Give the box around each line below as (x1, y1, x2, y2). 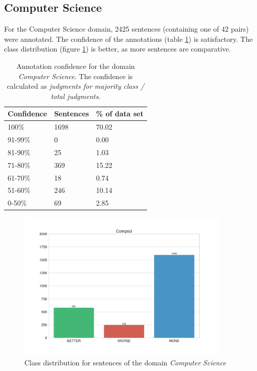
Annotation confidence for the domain (16, 60, 135, 71)
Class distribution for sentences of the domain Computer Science (24, 357, 226, 367)
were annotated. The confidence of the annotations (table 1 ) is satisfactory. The (4, 33, 253, 44)
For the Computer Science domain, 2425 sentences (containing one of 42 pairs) (4, 23, 249, 34)
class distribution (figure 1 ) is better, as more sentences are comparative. (4, 43, 231, 54)
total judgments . (50, 90, 101, 101)
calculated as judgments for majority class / (7, 81, 145, 91)
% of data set (96, 108, 144, 119)
